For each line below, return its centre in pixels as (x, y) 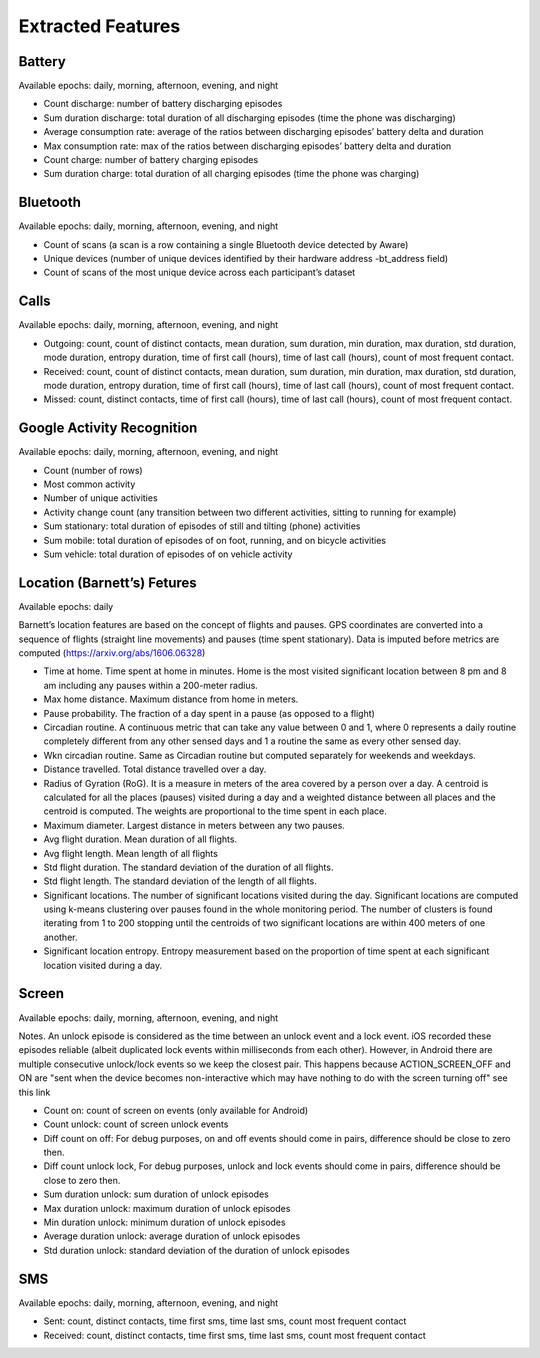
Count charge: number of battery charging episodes (151, 160)
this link (34, 1092)
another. (60, 937)
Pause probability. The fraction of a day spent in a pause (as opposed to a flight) (209, 713)
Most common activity (89, 484)
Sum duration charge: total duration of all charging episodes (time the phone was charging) (231, 174)
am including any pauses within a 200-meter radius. (151, 685)
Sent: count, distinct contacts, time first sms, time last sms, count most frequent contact (225, 1321)
